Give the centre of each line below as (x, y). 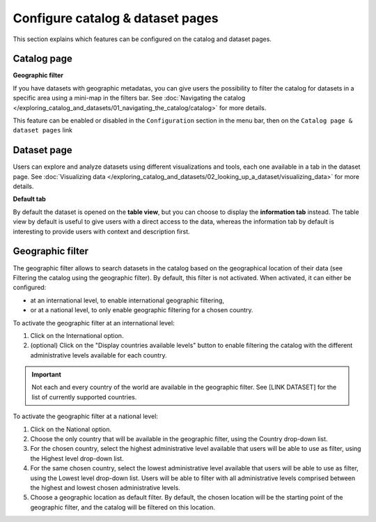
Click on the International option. (77, 335)
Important (47, 375)
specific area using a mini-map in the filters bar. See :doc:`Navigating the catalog (129, 98)
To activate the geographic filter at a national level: (85, 416)
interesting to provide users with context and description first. (102, 231)
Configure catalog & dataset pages (116, 18)
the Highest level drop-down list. (77, 458)
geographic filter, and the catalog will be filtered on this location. (123, 507)
